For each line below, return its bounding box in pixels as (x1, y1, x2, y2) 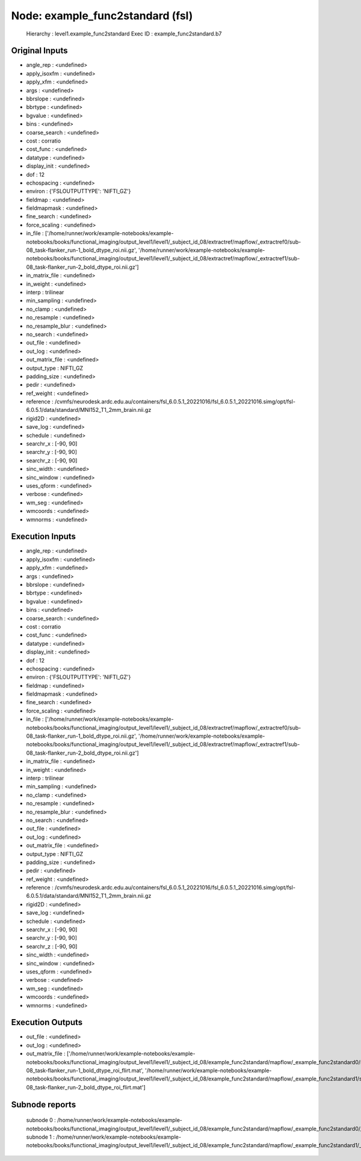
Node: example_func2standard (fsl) (11, 9, 193, 22)
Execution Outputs (11, 1017, 83, 1028)
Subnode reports (11, 1099, 76, 1109)
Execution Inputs (11, 531, 76, 542)
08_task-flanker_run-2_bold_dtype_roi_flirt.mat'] (26, 1083, 146, 1091)
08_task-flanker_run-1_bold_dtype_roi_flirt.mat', (26, 1067, 144, 1074)
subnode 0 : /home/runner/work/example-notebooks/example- (26, 1117, 183, 1124)
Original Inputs (11, 46, 68, 56)
